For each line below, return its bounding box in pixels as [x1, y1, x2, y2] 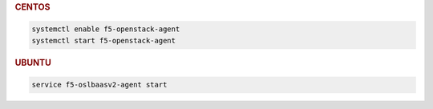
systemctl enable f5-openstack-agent [31, 25, 180, 34]
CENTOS [14, 2, 51, 12]
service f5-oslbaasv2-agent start [31, 80, 168, 90]
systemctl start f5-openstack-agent [31, 36, 176, 45]
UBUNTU [14, 57, 51, 68]
